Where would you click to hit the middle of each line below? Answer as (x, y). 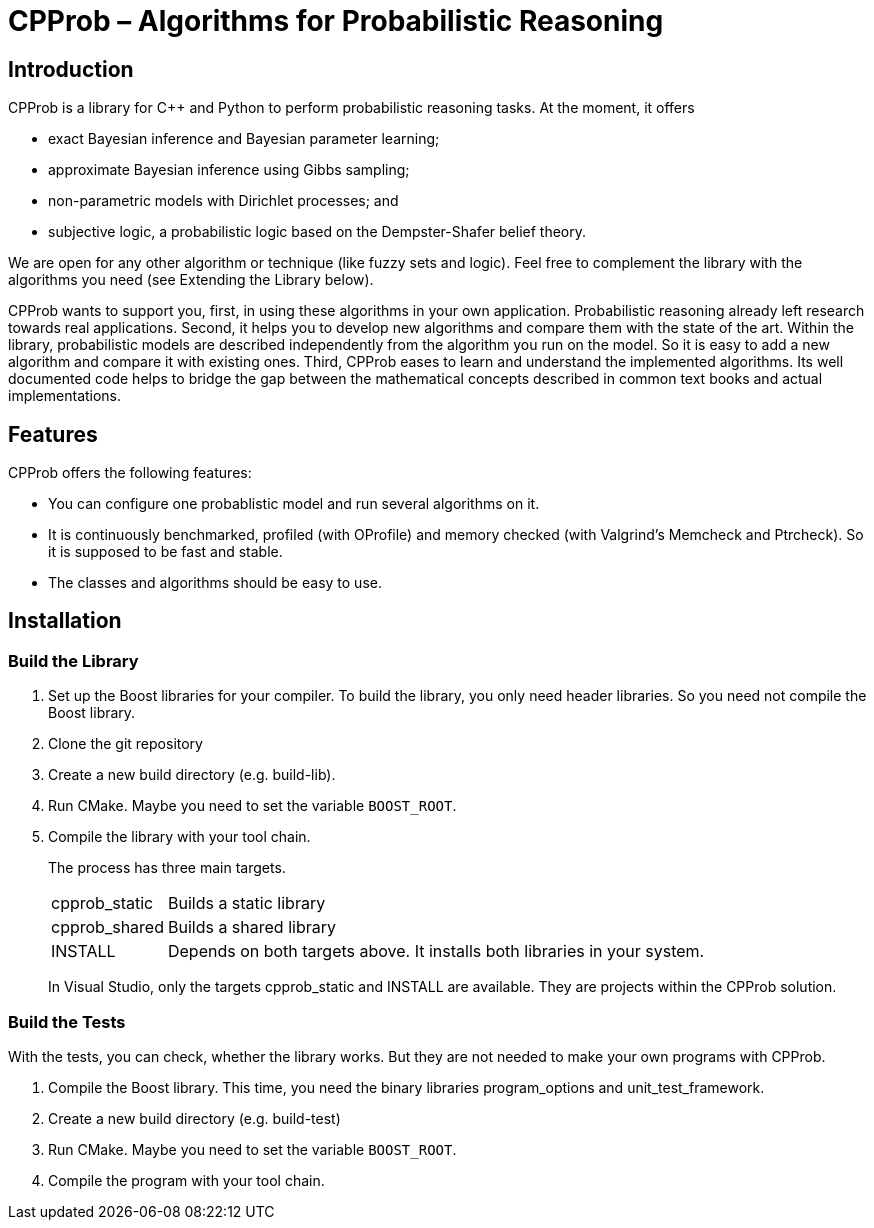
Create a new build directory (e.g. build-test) (194, 1118)
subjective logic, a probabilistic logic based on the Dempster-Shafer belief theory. (317, 232)
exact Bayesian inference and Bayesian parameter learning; (244, 139)
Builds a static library (246, 903)
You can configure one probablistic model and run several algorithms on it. (294, 504)
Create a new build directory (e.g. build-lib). (192, 775)
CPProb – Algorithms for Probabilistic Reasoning (336, 21)
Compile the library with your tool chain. (179, 837)
